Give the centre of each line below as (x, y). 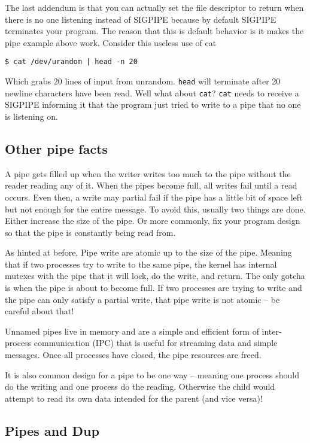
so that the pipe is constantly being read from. (90, 232)
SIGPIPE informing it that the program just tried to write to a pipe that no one (153, 104)
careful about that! (39, 311)
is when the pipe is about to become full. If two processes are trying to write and (154, 288)
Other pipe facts (57, 148)
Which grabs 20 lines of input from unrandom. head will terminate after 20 (143, 81)
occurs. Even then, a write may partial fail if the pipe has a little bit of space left (154, 197)
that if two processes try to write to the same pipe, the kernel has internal (141, 264)
